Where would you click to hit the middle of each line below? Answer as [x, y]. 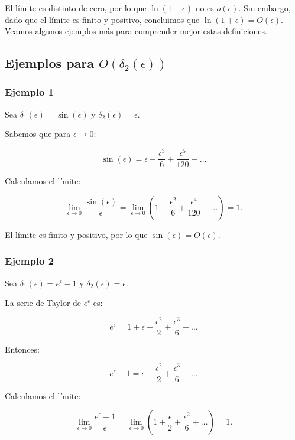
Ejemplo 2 [30, 261]
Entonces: [22, 349]
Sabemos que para [38, 134]
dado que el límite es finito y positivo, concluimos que [102, 19]
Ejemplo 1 [30, 92]
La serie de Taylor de [43, 303]
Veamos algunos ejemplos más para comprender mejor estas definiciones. [136, 31]
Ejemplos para [50, 63]
